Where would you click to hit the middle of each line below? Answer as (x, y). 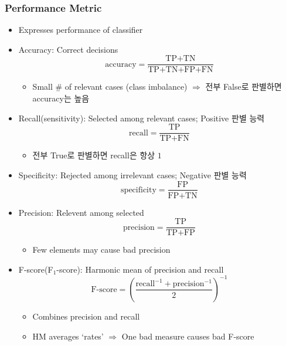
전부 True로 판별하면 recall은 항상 (94, 155)
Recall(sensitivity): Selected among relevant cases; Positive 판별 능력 (142, 118)
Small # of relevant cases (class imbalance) (110, 86)
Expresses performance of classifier (81, 30)
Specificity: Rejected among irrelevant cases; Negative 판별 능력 (132, 174)
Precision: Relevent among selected (81, 212)
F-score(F (36, 269)
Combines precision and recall (86, 316)
